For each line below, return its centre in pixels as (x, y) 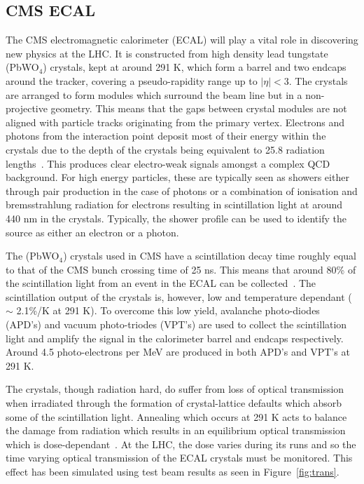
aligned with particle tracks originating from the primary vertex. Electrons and (175, 122)
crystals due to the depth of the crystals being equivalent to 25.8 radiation (165, 149)
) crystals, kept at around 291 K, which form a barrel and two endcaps (195, 67)
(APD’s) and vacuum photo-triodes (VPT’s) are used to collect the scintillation (176, 324)
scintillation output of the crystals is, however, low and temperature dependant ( (179, 296)
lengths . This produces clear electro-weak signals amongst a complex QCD (168, 163)
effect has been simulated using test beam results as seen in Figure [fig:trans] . (173, 472)
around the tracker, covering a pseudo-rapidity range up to (132, 80)
